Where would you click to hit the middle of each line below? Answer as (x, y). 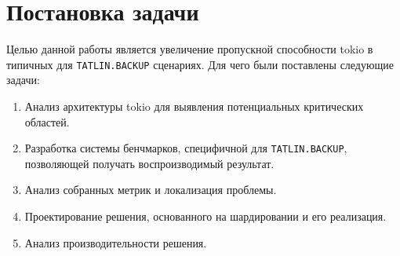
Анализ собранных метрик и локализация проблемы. (151, 190)
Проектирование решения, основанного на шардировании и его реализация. (205, 216)
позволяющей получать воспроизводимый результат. (149, 163)
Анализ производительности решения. (116, 242)
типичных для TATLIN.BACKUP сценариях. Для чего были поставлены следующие (200, 64)
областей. (47, 121)
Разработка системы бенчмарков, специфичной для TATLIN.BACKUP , (186, 148)
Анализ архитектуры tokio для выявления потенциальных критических (194, 106)
